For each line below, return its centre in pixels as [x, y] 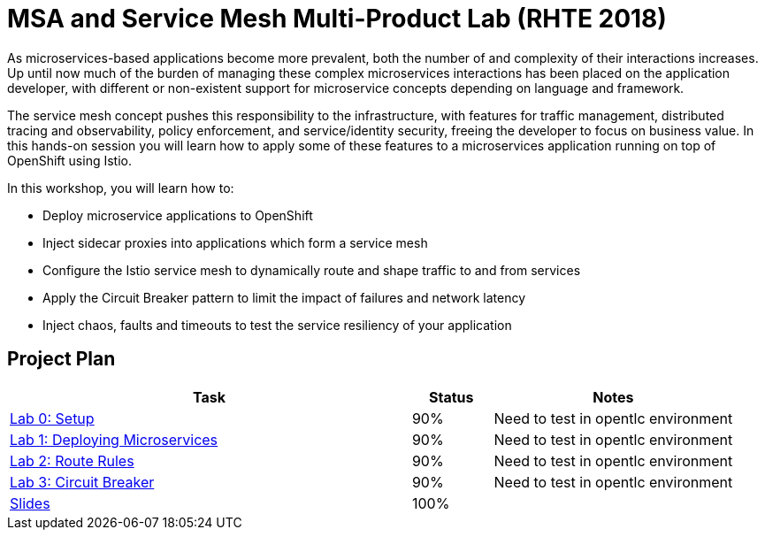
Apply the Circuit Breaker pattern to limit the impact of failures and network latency [284, 297]
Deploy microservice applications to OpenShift [178, 215]
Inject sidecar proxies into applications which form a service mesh [235, 242]
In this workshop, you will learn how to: [121, 188]
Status [451, 397]
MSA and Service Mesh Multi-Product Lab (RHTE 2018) [337, 19]
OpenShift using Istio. [69, 160]
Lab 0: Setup [52, 418]
